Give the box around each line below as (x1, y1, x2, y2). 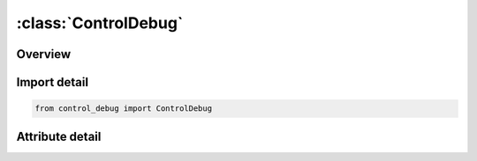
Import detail (16, 75, 88, 90)
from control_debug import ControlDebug (34, 104, 212, 113)
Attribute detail (16, 128, 102, 144)
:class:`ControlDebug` (16, 13, 184, 33)
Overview (16, 47, 72, 62)
